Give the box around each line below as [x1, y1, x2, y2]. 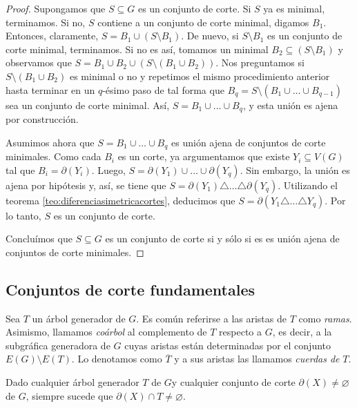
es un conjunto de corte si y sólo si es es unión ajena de [105, 231, 340, 246]
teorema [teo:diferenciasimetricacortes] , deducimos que [6, 193, 235, 207]
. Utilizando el [278, 177, 338, 192]
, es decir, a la [272, 324, 332, 339]
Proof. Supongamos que [6, 1, 106, 15]
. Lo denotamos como [71, 351, 162, 366]
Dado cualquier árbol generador [6, 375, 139, 389]
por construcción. [6, 112, 79, 126]
